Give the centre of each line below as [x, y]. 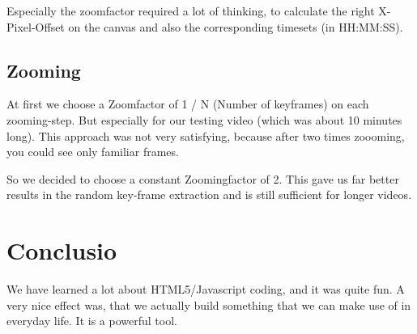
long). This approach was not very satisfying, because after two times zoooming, [206, 135]
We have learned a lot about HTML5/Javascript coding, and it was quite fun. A [206, 289]
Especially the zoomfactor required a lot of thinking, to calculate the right [191, 11]
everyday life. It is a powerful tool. [92, 321]
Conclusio [62, 250]
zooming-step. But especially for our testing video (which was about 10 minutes [204, 119]
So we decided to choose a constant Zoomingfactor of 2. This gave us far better [203, 178]
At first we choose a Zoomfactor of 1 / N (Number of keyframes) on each [188, 104]
